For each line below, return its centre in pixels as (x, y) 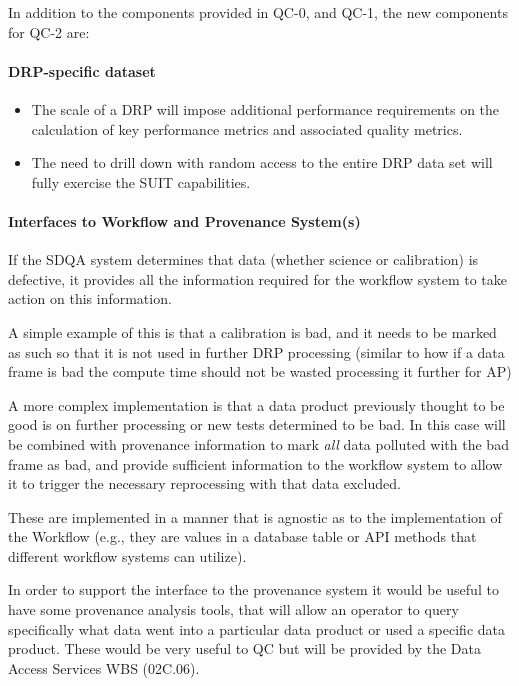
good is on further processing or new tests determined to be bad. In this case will (257, 424)
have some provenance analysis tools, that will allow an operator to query (233, 609)
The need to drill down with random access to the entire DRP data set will (262, 162)
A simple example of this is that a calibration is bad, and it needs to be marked (252, 331)
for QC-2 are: (49, 31)
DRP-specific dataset (82, 70)
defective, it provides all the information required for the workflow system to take (258, 278)
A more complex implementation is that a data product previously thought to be (256, 404)
